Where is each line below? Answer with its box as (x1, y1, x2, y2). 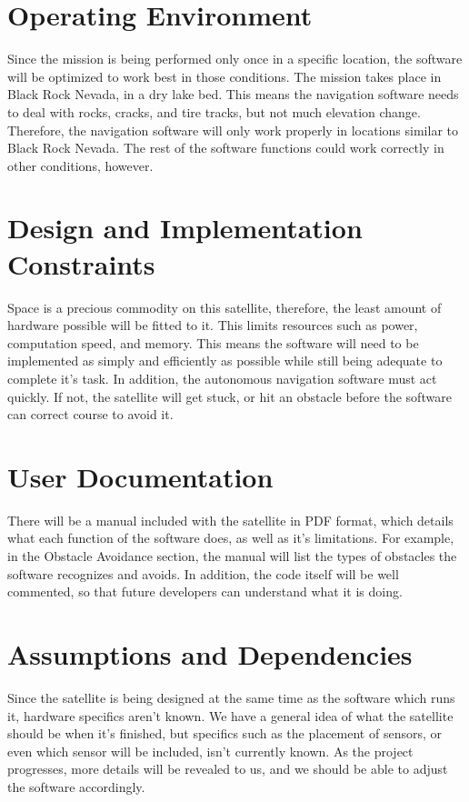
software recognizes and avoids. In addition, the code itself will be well (7, 564, 399, 583)
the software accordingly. (7, 777, 145, 796)
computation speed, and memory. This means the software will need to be (7, 333, 419, 352)
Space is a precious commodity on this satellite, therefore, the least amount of (7, 297, 442, 316)
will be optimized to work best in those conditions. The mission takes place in (7, 66, 442, 85)
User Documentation (7, 457, 274, 495)
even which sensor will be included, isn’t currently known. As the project (7, 741, 414, 760)
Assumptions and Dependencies (7, 636, 413, 673)
